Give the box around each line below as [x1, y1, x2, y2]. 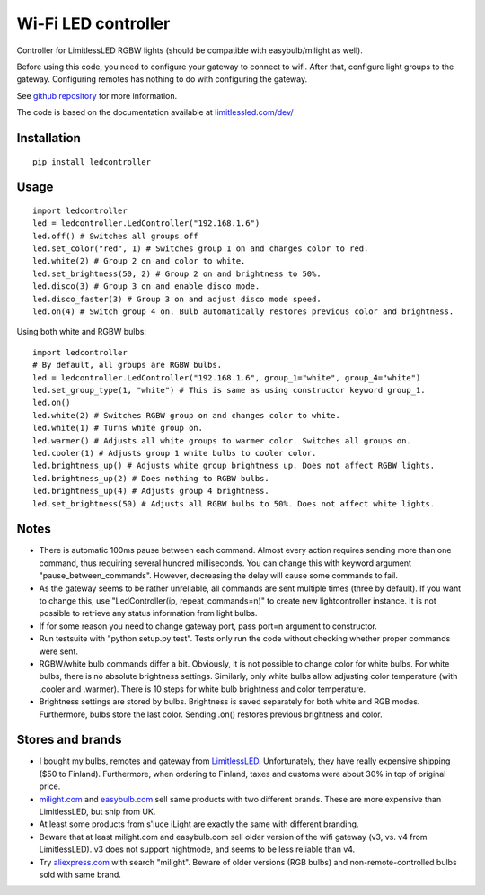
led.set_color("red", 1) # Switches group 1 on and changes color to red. [32, 244, 369, 254]
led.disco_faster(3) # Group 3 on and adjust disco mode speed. [32, 293, 322, 304]
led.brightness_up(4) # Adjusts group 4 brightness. [32, 486, 269, 497]
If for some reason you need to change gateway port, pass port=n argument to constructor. [39, 621, 377, 631]
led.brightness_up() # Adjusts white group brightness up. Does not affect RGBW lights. [32, 461, 436, 471]
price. [39, 781, 61, 792]
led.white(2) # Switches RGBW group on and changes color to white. [32, 410, 340, 420]
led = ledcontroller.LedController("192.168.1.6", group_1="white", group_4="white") [32, 372, 421, 382]
